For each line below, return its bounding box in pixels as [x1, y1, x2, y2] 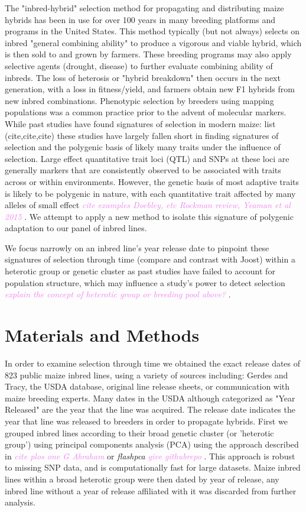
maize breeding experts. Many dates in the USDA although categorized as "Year [5, 391, 295, 404]
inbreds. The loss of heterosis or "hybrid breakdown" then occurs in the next [5, 71, 281, 83]
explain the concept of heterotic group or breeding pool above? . [5, 288, 231, 300]
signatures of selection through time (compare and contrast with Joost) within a [5, 253, 295, 265]
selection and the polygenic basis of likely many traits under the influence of [5, 141, 281, 153]
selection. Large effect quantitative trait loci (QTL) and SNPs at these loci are [5, 152, 289, 164]
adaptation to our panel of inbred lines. [5, 222, 147, 234]
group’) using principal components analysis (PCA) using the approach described [5, 438, 299, 451]
